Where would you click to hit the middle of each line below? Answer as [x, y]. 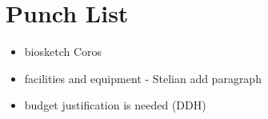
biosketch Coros [63, 52]
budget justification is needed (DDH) [115, 105]
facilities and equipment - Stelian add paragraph [143, 78]
